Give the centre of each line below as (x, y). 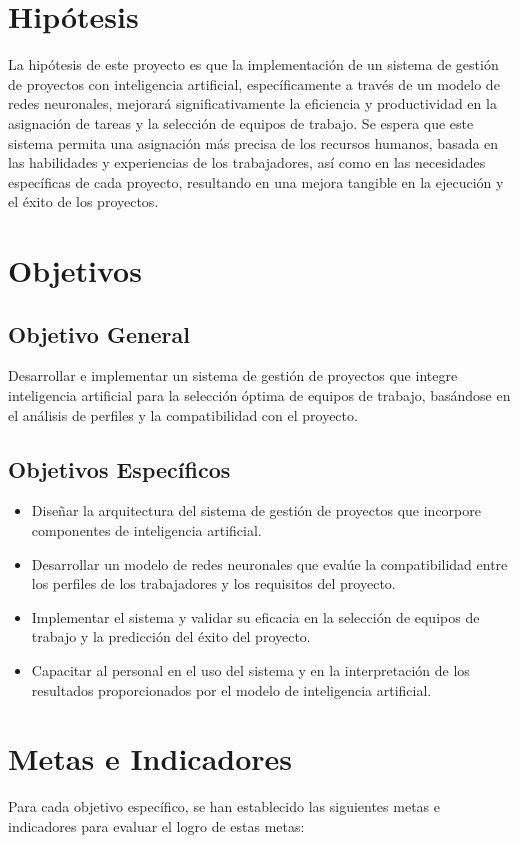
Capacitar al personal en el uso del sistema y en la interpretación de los (250, 670)
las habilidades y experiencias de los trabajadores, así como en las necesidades (247, 162)
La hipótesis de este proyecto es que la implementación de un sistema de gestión (253, 64)
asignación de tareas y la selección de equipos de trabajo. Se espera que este (241, 122)
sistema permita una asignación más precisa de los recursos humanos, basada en (253, 142)
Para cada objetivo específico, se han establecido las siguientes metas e (224, 806)
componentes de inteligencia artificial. (146, 530)
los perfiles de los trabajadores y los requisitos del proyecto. (213, 583)
